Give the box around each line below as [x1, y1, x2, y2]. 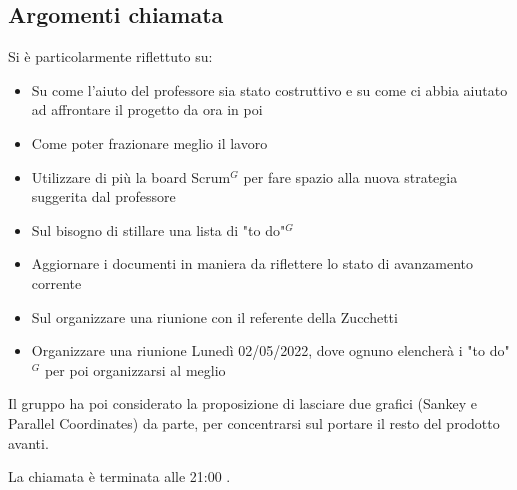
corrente [31, 272, 82, 293]
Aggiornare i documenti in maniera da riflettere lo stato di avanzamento [31, 253, 474, 274]
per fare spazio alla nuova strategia [243, 166, 458, 187]
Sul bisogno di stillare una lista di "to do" [31, 219, 286, 240]
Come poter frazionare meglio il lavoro [31, 132, 268, 153]
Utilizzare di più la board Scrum [31, 166, 231, 187]
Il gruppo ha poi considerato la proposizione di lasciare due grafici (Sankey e [8, 393, 478, 414]
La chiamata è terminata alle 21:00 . [8, 466, 231, 487]
